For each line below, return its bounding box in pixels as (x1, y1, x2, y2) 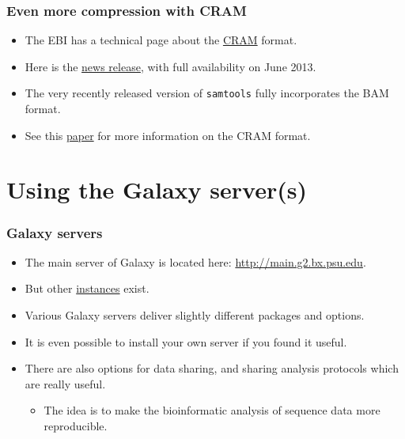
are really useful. (25, 375, 106, 392)
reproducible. (44, 418, 108, 433)
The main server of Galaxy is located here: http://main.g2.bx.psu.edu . (25, 253, 366, 270)
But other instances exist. (25, 280, 150, 297)
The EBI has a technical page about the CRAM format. (25, 32, 297, 48)
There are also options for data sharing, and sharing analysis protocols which (25, 360, 399, 377)
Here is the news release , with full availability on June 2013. (25, 58, 316, 74)
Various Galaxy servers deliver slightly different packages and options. (25, 307, 365, 324)
